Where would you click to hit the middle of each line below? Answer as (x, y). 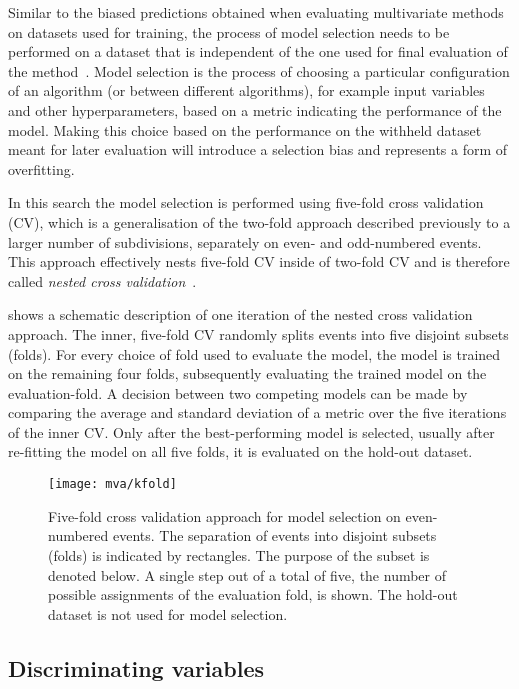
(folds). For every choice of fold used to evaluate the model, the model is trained (254, 353)
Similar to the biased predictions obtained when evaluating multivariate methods (256, 12)
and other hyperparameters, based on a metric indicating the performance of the (255, 109)
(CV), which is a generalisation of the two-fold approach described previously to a (259, 221)
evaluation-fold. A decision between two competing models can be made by (238, 392)
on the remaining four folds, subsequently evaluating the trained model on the (247, 373)
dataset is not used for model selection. (168, 613)
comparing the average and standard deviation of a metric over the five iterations (257, 412)
